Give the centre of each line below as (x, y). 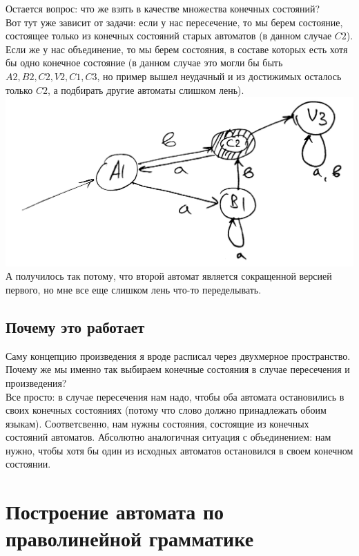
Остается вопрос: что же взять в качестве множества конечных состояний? (163, 8)
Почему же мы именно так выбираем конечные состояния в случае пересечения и (178, 369)
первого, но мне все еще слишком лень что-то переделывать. (134, 289)
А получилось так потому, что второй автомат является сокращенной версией (169, 276)
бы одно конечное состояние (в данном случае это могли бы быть (144, 63)
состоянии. (28, 464)
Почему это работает (75, 326)
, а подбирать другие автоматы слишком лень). (146, 89)
